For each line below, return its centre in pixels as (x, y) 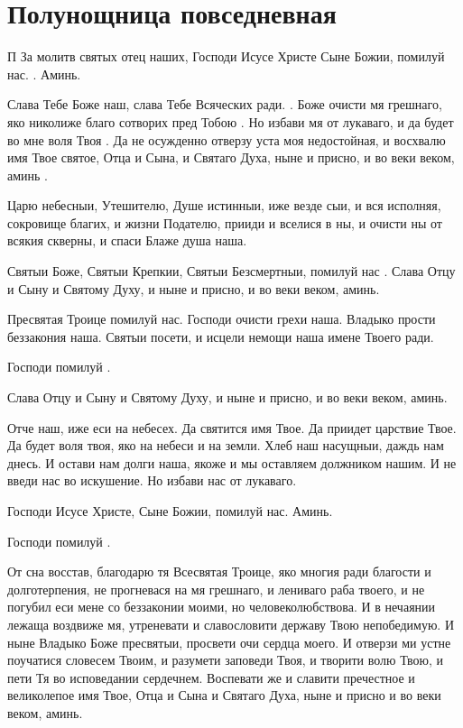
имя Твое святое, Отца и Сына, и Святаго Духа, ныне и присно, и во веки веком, (231, 157)
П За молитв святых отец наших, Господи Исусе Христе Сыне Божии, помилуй (226, 56)
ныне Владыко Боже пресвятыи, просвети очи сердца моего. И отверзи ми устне (229, 642)
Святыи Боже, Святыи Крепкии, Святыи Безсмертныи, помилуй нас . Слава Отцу (231, 271)
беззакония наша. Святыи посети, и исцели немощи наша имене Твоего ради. (221, 336)
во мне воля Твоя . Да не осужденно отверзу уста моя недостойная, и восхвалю (227, 139)
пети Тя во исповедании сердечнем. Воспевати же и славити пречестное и (211, 677)
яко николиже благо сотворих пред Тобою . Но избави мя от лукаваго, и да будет (231, 121)
